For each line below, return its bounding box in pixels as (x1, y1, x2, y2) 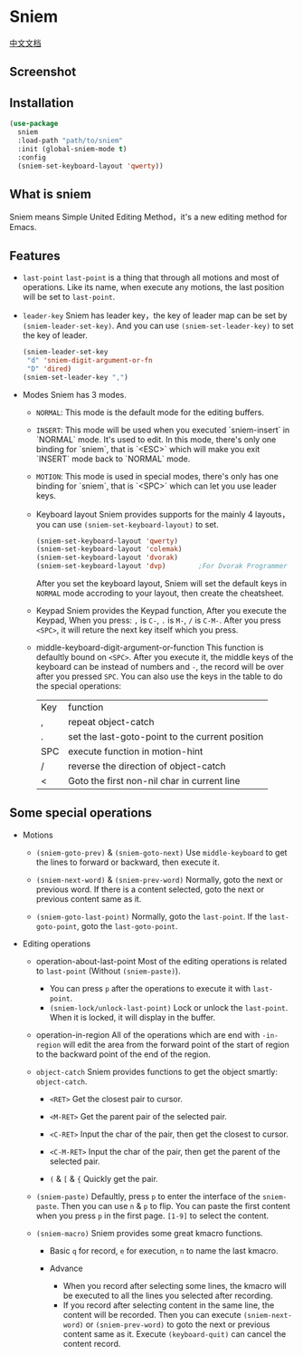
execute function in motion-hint (67, 745, 204, 758)
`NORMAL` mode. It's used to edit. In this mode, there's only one (35, 433, 277, 445)
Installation (9, 95, 74, 111)
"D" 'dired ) (26, 364, 72, 373)
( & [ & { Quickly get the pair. (49, 1173, 158, 1184)
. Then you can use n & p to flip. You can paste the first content (56, 1200, 291, 1211)
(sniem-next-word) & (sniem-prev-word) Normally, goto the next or (35, 874, 283, 885)
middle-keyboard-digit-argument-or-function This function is (35, 642, 264, 654)
